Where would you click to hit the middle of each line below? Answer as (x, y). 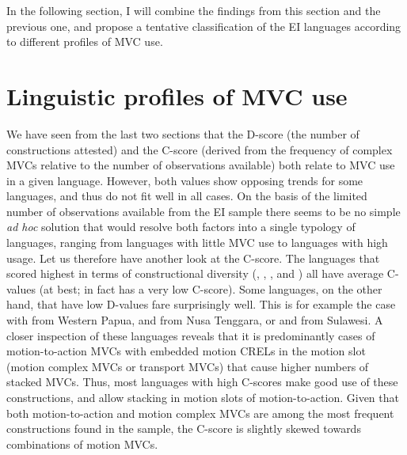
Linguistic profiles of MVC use (177, 95)
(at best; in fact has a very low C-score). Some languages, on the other (211, 288)
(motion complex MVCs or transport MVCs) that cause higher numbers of (188, 366)
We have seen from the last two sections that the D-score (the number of (183, 133)
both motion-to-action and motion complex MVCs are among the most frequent (200, 413)
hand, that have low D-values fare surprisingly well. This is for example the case (201, 304)
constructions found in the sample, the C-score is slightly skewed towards (184, 428)
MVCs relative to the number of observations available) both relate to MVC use (201, 165)
